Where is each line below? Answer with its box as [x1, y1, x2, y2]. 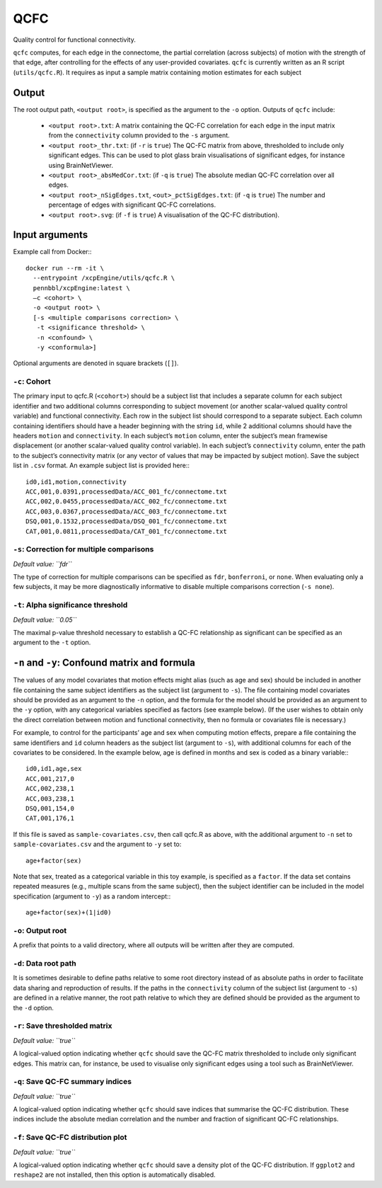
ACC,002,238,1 [25, 784, 74, 793]
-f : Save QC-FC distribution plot [13, 1133, 127, 1143]
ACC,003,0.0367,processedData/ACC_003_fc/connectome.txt [25, 507, 228, 515]
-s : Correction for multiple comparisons [13, 544, 154, 554]
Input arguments [13, 229, 88, 241]
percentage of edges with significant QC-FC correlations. [48, 200, 216, 209]
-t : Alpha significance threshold [13, 600, 128, 610]
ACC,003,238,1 [25, 794, 74, 803]
